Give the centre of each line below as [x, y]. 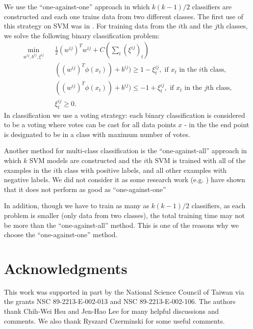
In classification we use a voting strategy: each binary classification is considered [125, 115]
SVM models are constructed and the [86, 160]
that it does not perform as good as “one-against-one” [85, 189]
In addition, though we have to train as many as [77, 206]
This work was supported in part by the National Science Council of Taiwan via [124, 291]
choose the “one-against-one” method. [61, 234]
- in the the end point [217, 124]
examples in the [28, 170]
